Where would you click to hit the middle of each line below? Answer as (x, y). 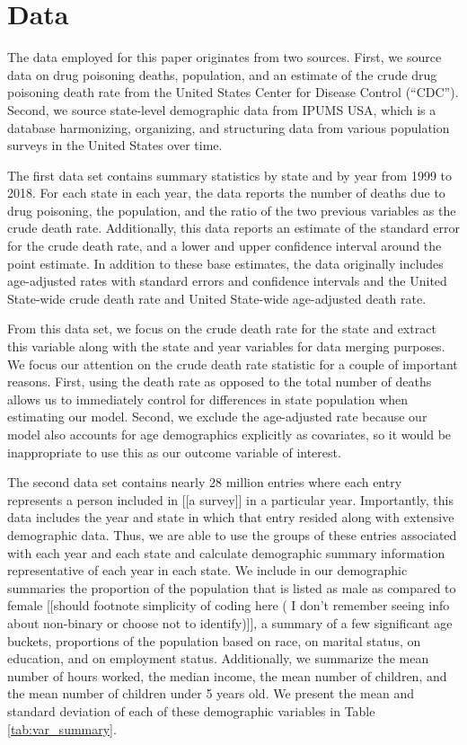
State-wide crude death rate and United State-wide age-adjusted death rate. (217, 298)
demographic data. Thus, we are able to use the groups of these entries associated (232, 534)
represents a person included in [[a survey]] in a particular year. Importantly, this (230, 499)
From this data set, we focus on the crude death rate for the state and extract (222, 328)
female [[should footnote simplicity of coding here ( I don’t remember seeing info (229, 605)
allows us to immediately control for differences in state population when (208, 399)
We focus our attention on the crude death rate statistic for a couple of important (233, 364)
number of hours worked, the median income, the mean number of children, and (227, 675)
